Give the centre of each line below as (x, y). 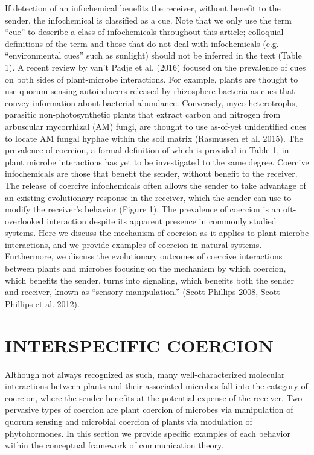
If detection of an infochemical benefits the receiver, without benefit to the (143, 8)
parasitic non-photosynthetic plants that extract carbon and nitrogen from (143, 114)
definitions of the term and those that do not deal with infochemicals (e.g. (142, 43)
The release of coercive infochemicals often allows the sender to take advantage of (155, 185)
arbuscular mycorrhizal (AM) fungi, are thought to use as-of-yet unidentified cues (156, 126)
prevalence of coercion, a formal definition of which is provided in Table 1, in (147, 150)
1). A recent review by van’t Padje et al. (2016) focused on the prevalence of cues (155, 67)
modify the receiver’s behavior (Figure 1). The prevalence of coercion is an (143, 209)
